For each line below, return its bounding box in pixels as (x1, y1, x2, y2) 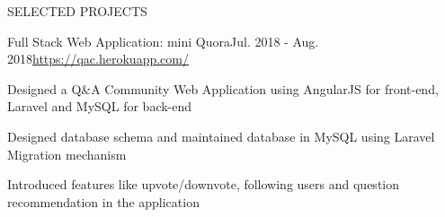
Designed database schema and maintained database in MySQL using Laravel (7, 126, 435, 145)
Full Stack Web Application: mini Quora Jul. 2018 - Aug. (7, 31, 319, 50)
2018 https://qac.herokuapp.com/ (7, 49, 189, 68)
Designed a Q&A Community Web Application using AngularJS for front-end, (7, 79, 439, 98)
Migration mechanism (7, 144, 127, 163)
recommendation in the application (7, 192, 200, 211)
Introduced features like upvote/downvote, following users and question (7, 175, 400, 194)
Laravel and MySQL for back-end (7, 97, 192, 116)
